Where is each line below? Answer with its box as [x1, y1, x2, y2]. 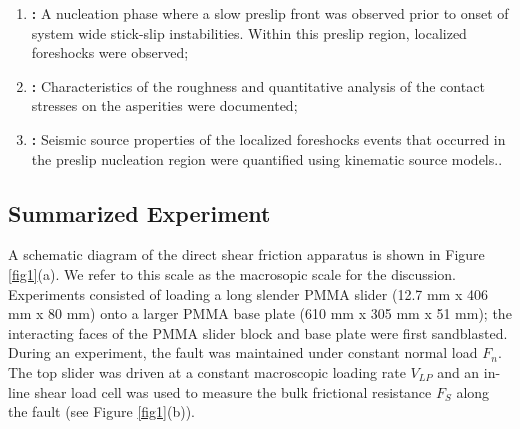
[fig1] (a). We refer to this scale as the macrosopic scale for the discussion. [8, 263, 456, 284]
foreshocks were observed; [31, 42, 189, 63]
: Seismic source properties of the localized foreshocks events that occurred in [31, 128, 506, 149]
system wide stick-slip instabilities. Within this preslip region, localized [31, 22, 467, 43]
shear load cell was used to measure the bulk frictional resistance [34, 381, 432, 402]
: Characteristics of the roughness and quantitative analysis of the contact [31, 75, 485, 96]
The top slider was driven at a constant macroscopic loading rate [8, 361, 406, 382]
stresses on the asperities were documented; [31, 95, 298, 116]
